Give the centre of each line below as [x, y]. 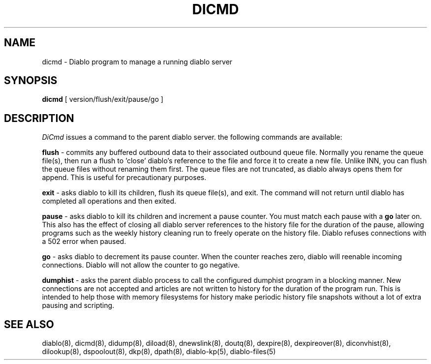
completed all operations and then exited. [109, 201]
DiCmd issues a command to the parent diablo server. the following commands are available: [192, 137]
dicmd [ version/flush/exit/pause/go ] [103, 99]
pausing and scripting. [78, 305]
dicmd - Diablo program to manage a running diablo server [137, 61]
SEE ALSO [29, 324]
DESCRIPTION [39, 118]
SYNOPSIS [31, 81]
